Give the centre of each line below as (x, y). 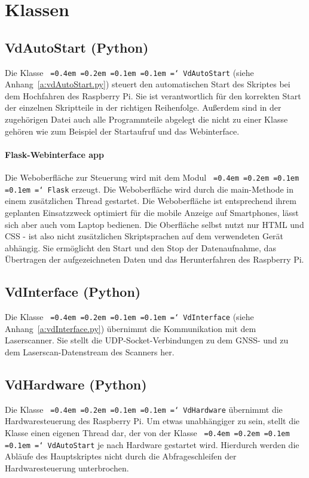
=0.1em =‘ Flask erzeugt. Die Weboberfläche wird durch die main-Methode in (149, 189)
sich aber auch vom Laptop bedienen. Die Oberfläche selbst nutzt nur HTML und (154, 224)
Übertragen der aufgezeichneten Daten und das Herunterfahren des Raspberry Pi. (154, 259)
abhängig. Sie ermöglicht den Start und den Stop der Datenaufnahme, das (140, 247)
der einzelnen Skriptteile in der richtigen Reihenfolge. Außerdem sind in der (143, 107)
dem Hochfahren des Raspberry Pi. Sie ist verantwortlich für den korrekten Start (153, 95)
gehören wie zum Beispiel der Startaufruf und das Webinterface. (122, 131)
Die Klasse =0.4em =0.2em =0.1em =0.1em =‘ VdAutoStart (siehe (129, 72)
